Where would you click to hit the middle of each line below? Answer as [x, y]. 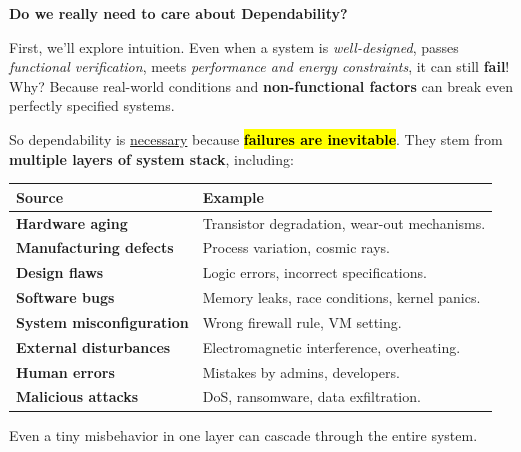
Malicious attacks [77, 396]
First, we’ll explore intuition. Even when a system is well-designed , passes [234, 46]
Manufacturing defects [95, 247]
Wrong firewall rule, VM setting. [302, 321]
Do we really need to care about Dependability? [178, 13]
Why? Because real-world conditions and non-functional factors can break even [261, 85]
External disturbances [93, 346]
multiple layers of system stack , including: [151, 158]
